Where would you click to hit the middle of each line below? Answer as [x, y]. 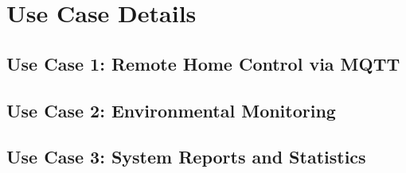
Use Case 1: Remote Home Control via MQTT [203, 63]
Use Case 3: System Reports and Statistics [186, 157]
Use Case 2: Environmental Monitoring [171, 110]
